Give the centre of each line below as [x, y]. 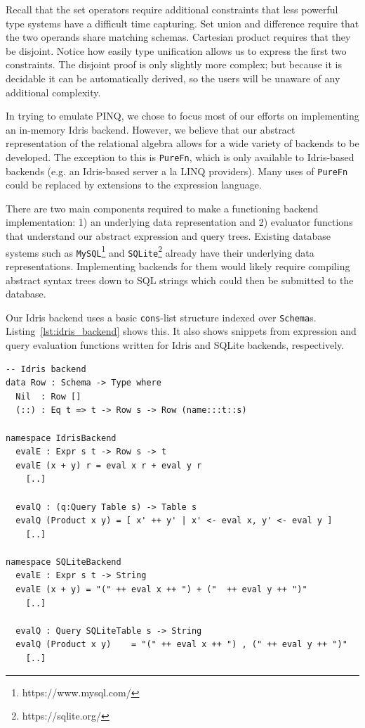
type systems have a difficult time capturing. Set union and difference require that [182, 23]
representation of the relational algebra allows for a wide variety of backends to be [182, 143]
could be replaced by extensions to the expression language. [134, 185]
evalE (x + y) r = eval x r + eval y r [109, 465]
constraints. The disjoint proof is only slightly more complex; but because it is [174, 64]
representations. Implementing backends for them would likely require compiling [178, 266]
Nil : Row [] [48, 396]
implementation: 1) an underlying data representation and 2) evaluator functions [179, 222]
